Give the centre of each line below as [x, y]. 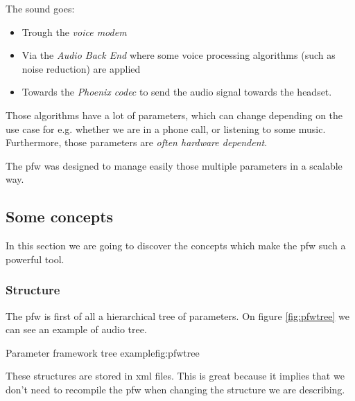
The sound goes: [40, 8]
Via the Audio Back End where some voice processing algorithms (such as [179, 55]
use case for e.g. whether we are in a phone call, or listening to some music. [166, 128]
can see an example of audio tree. [76, 329]
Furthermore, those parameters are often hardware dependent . [137, 142]
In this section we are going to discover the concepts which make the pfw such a [176, 246]
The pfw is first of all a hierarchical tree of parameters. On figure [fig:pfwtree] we [178, 315]
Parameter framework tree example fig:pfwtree [103, 352]
